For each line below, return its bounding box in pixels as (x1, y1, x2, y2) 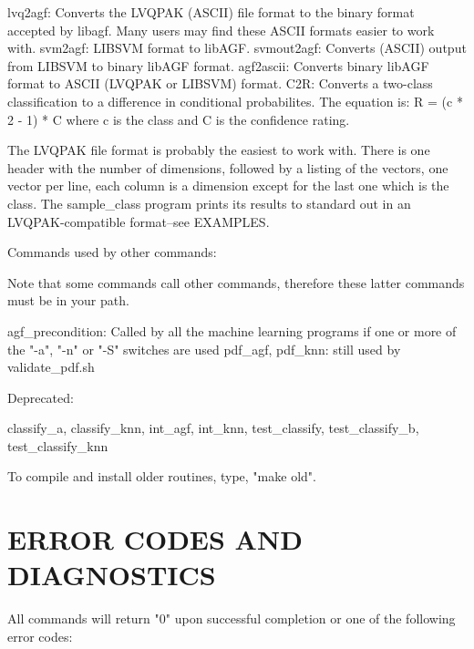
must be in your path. (7, 291, 129, 310)
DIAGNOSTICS (7, 556, 216, 593)
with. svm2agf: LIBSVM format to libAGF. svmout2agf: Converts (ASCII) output (7, 38, 467, 57)
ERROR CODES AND (7, 520, 303, 558)
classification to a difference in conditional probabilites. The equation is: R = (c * (7, 91, 463, 110)
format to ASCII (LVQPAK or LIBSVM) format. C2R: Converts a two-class (7, 74, 433, 93)
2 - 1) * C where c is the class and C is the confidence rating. (7, 109, 350, 129)
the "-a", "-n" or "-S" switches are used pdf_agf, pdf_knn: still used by (7, 339, 401, 358)
